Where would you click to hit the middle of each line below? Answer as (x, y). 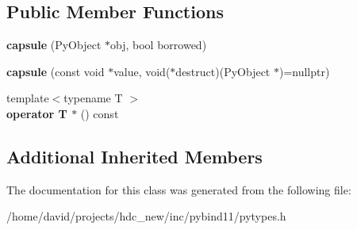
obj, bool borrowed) (159, 45)
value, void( (142, 71)
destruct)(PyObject (223, 71)
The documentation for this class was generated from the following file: (179, 189)
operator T (37, 113)
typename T (93, 98)
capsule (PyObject (54, 45)
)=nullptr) (304, 71)
